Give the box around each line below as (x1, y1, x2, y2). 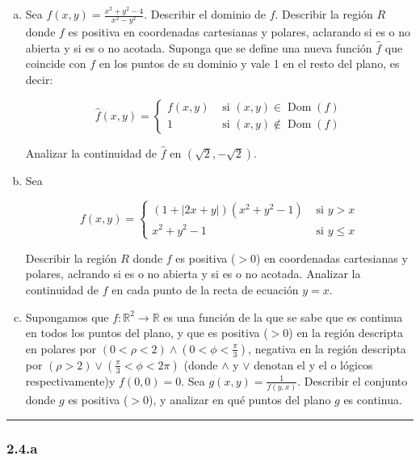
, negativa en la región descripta (248, 340, 406, 357)
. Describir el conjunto (297, 372, 408, 389)
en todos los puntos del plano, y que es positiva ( (25, 324, 268, 341)
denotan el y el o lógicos (254, 356, 373, 373)
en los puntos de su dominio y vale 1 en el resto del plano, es (99, 55, 400, 72)
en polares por (25, 340, 97, 357)
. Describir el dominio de (144, 6, 266, 22)
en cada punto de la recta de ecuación (111, 281, 299, 298)
